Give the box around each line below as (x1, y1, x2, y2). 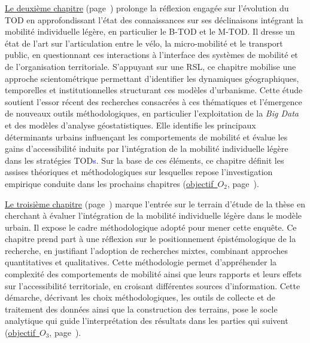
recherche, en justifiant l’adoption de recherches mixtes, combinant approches (5, 244, 288, 256)
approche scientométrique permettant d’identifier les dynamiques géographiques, (5, 72, 299, 84)
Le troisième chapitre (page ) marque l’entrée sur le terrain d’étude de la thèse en (5, 197, 305, 210)
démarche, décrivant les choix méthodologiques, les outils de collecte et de (5, 291, 275, 304)
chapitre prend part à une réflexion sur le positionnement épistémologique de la (5, 232, 296, 245)
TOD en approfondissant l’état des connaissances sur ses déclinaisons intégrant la (5, 13, 303, 26)
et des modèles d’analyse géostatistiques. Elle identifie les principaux (5, 118, 256, 131)
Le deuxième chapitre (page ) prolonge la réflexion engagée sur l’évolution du (5, 2, 289, 14)
